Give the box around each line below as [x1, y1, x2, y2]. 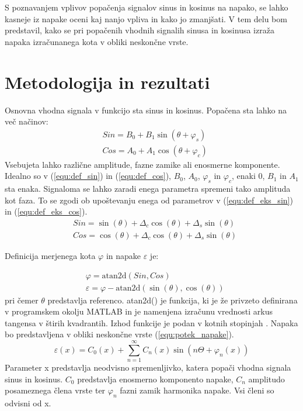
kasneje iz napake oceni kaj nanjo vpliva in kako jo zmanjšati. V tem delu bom [5, 12, 287, 25]
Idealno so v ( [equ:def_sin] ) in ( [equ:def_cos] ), [5, 170, 171, 182]
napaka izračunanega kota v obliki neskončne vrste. [5, 35, 189, 47]
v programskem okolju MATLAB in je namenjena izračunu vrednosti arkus [5, 305, 273, 317]
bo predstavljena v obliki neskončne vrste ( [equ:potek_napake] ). [5, 328, 234, 340]
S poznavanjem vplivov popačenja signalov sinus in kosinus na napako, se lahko [5, 1, 288, 13]
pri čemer [5, 293, 39, 306]
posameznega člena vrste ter [5, 384, 106, 396]
